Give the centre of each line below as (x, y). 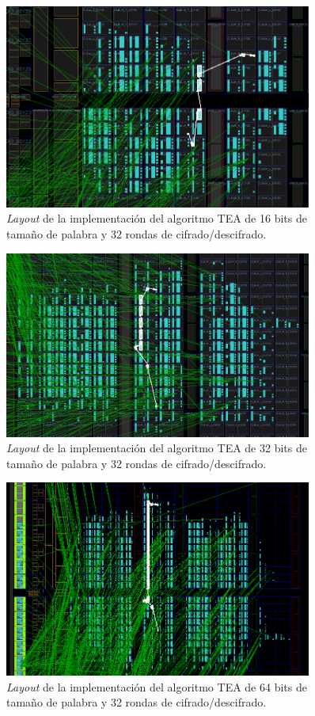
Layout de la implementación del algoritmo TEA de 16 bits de (157, 218)
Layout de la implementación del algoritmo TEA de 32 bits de (157, 448)
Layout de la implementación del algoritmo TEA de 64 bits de (157, 686)
